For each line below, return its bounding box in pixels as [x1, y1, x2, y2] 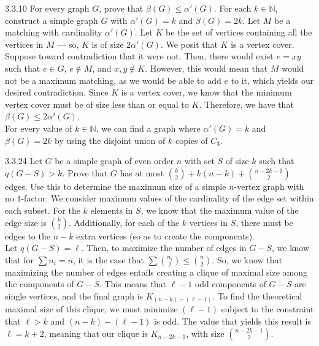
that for [5, 253, 34, 266]
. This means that [99, 277, 166, 290]
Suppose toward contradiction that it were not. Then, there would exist [5, 50, 274, 62]
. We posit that [160, 37, 218, 50]
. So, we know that [212, 253, 283, 266]
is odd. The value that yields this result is [154, 314, 311, 327]
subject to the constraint [221, 303, 314, 315]
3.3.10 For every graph [5, 2, 90, 14]
